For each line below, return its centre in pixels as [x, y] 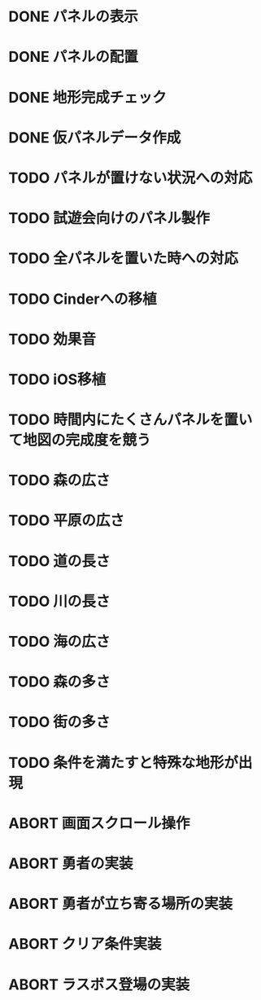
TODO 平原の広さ [66, 521]
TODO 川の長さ [59, 601]
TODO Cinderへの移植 [83, 299]
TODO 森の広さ [59, 480]
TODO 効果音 [52, 339]
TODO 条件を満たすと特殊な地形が [123, 763]
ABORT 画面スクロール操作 [99, 823]
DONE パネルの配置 [73, 57]
